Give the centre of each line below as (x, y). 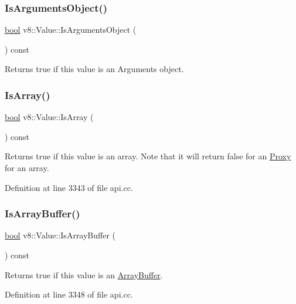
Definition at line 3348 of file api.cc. (69, 294)
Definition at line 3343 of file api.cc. (69, 187)
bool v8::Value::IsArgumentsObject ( (71, 30)
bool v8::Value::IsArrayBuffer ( (60, 235)
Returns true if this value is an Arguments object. (94, 69)
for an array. (27, 168)
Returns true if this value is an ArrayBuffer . (84, 274)
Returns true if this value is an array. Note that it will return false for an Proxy (148, 156)
